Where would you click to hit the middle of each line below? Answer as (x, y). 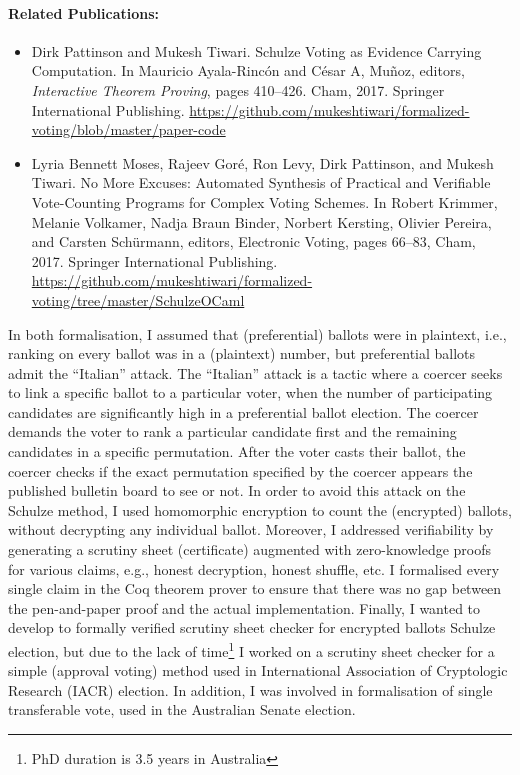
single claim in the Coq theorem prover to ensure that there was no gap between (255, 588)
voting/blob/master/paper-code (128, 129)
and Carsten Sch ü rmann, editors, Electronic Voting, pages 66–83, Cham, (253, 241)
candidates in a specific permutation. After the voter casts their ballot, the (237, 451)
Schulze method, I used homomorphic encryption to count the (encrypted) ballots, (260, 509)
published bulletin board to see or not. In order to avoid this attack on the (237, 490)
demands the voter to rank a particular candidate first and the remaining (232, 431)
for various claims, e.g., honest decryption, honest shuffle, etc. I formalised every (254, 568)
